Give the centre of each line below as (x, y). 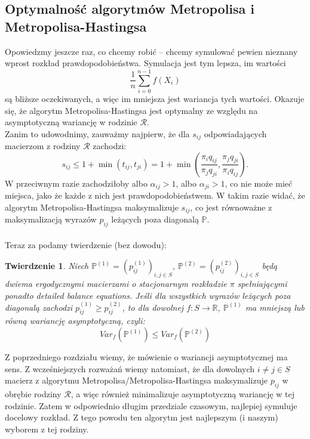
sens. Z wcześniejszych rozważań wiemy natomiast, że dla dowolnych (130, 368)
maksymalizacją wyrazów (51, 219)
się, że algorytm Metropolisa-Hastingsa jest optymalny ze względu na (131, 110)
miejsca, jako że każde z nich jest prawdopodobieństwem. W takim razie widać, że (155, 195)
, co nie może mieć (259, 183)
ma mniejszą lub (275, 307)
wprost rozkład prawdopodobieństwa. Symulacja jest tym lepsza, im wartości (145, 63)
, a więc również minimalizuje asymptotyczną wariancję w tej (182, 394)
